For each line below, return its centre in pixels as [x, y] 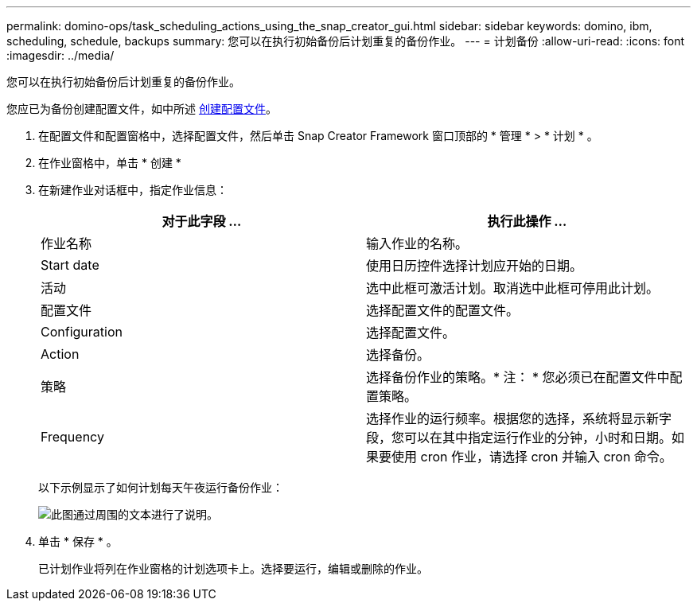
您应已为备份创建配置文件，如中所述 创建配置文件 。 [142, 109]
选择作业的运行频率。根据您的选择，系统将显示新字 [519, 418]
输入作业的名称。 [417, 243]
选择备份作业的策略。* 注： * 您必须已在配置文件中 [518, 377]
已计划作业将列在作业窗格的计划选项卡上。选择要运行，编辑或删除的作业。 [233, 568]
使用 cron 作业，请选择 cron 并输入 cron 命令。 [532, 457]
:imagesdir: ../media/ [60, 55]
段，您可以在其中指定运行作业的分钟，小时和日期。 [519, 438]
